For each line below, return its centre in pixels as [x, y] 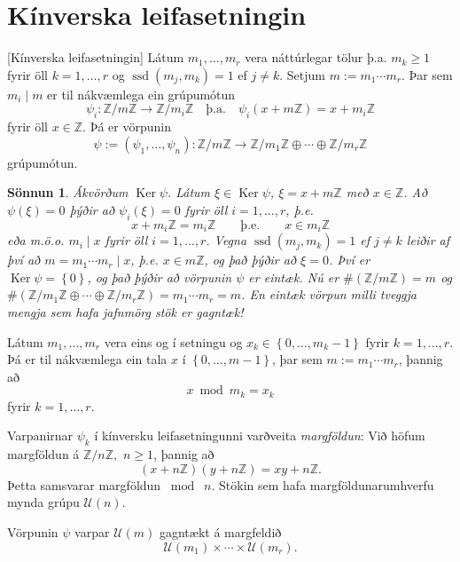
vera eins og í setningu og [173, 341]
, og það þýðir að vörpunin [160, 277]
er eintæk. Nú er [294, 277]
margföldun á [43, 454]
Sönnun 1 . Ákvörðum [68, 192]
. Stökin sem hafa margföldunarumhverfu [323, 484]
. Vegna [226, 240]
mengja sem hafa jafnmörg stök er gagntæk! [125, 311]
